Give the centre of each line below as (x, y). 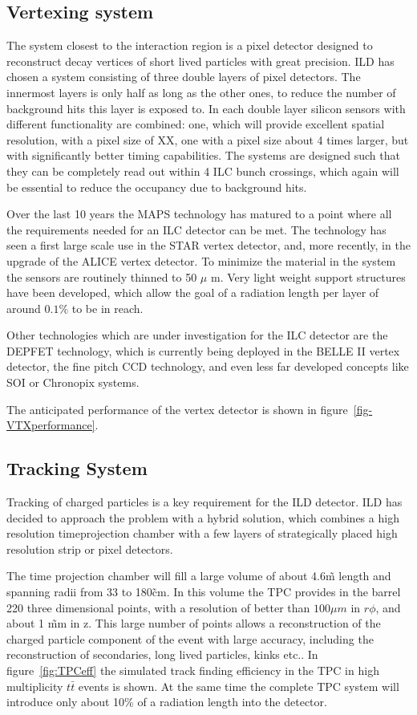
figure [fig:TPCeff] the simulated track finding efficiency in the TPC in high (193, 670)
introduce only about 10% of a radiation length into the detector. (167, 702)
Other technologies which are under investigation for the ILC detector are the (197, 335)
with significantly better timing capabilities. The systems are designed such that (203, 155)
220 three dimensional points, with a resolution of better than (158, 607)
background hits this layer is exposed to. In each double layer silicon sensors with (206, 108)
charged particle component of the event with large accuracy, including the (190, 638)
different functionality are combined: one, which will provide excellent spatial (196, 124)
